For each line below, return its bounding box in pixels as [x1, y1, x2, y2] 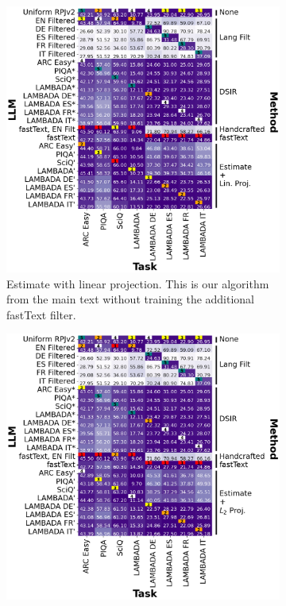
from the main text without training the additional [6, 291, 255, 307]
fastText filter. [6, 306, 76, 322]
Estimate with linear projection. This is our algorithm [6, 275, 269, 291]
